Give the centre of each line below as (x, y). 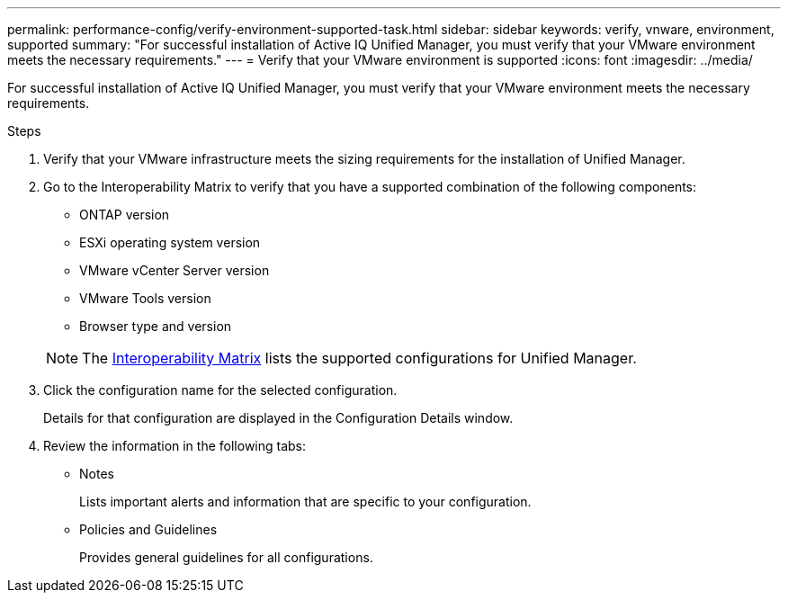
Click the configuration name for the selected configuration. (220, 390)
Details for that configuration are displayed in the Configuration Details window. (278, 418)
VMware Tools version (145, 298)
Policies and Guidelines (148, 529)
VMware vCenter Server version (175, 270)
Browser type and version (156, 326)
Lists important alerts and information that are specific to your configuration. (305, 501)
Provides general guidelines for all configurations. (226, 557)
